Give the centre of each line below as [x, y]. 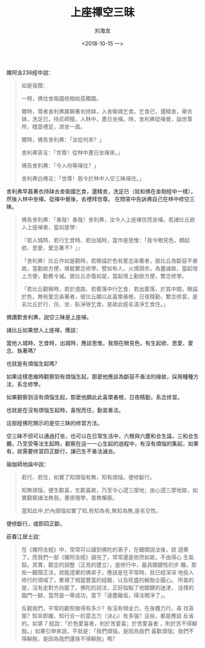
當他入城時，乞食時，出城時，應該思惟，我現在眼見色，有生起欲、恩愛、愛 [100, 343]
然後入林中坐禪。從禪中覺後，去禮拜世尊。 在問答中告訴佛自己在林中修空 [98, 199]
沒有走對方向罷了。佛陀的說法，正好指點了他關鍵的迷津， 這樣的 [113, 587]
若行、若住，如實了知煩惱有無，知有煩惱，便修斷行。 [88, 477]
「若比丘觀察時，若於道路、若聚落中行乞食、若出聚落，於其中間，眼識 [110, 289]
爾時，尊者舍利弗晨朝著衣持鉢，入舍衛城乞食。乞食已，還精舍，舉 [104, 111]
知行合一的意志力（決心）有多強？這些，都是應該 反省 [126, 616]
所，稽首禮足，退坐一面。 [53, 126]
